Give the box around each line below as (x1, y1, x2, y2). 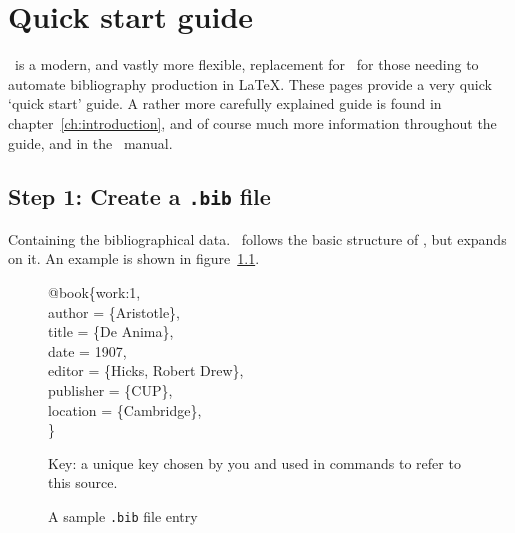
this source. (48, 472, 118, 493)
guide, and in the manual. (8, 132, 173, 153)
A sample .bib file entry (48, 506, 198, 526)
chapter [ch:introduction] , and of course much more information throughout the (8, 112, 497, 133)
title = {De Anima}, (48, 321, 174, 342)
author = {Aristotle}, (48, 301, 181, 322)
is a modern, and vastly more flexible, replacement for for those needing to (14, 54, 479, 75)
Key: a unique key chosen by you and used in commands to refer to (48, 452, 461, 473)
